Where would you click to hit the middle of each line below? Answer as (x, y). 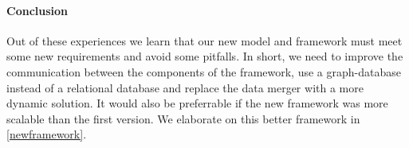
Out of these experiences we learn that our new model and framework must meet (204, 40)
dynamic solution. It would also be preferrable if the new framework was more (197, 103)
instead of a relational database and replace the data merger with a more (185, 87)
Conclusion (37, 10)
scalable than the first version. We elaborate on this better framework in (183, 118)
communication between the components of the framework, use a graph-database (204, 71)
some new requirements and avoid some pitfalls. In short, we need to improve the (205, 56)
